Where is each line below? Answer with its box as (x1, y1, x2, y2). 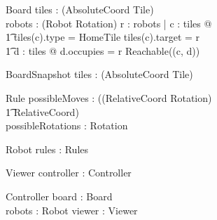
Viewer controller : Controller (6, 165, 132, 180)
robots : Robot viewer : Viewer (6, 202, 138, 217)
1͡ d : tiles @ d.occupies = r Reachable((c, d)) (6, 43, 200, 58)
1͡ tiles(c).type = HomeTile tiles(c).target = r (6, 30, 200, 44)
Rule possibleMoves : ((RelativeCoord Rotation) (6, 90, 212, 105)
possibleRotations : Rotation (6, 118, 128, 133)
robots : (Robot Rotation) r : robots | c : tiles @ (6, 15, 212, 30)
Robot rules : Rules (6, 141, 89, 156)
